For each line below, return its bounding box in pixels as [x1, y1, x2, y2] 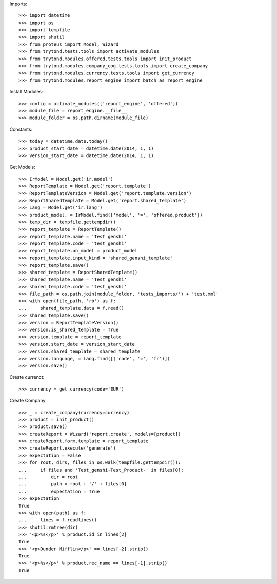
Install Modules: [9, 89, 43, 95]
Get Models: [9, 164, 35, 170]
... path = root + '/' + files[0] [18, 481, 127, 487]
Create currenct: [9, 374, 45, 380]
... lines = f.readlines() [18, 517, 97, 523]
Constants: [9, 126, 33, 132]
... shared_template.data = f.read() [18, 305, 124, 311]
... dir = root [18, 474, 78, 480]
